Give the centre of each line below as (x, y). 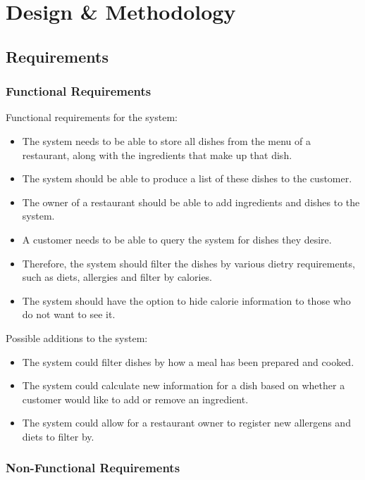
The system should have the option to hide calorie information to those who (186, 300)
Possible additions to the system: (77, 337)
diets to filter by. (58, 436)
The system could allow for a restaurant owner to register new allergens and (186, 423)
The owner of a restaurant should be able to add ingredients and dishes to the (191, 202)
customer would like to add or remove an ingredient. (135, 399)
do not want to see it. (69, 314)
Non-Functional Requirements (93, 468)
